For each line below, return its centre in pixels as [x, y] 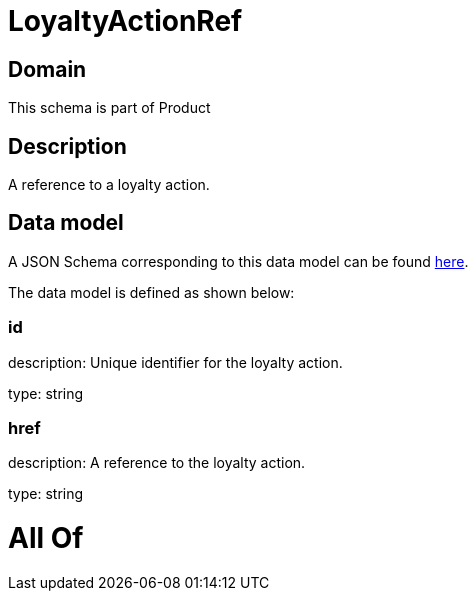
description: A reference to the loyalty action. [157, 463]
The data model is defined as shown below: [151, 292]
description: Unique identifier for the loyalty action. [175, 362]
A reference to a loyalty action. [109, 185]
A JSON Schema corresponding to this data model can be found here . [238, 261]
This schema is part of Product [109, 108]
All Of [46, 538]
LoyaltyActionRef [125, 21]
